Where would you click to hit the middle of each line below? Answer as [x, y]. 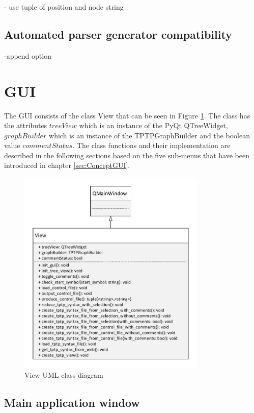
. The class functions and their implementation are [151, 145]
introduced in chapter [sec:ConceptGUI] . [67, 165]
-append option [28, 55]
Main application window [72, 402]
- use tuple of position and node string [64, 7]
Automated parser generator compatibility [118, 34]
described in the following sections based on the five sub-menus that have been [127, 155]
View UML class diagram [64, 374]
